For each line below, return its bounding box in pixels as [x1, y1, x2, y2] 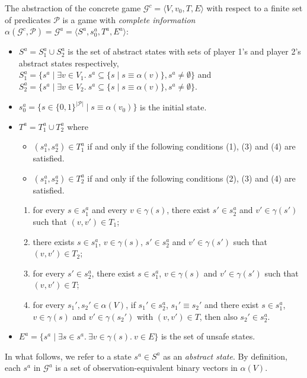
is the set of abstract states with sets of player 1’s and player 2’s [68, 45, 301, 58]
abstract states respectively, [18, 56, 119, 69]
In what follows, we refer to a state [5, 350, 132, 362]
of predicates [5, 13, 51, 26]
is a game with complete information [62, 13, 196, 26]
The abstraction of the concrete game [5, 2, 141, 14]
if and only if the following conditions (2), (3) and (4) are [87, 171, 296, 184]
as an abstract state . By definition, [163, 350, 287, 362]
